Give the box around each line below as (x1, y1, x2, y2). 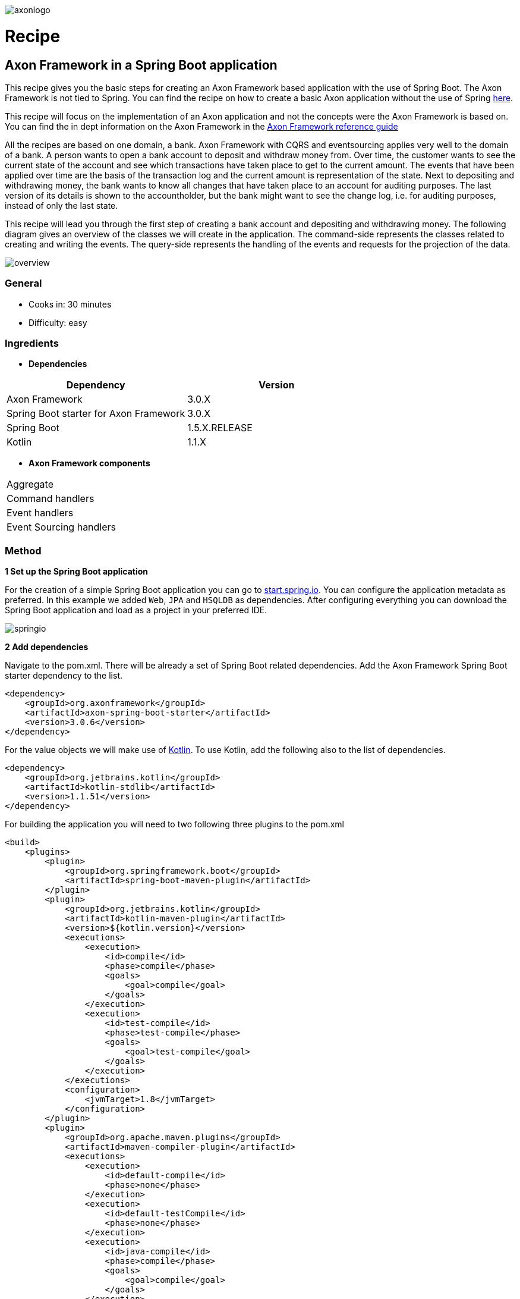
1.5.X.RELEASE (187, 422, 253, 434)
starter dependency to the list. (5, 670, 122, 681)
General (5, 277, 42, 290)
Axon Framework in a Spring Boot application (5, 57, 278, 73)
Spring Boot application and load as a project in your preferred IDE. (5, 605, 267, 616)
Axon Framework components (29, 458, 150, 469)
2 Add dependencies (5, 642, 89, 652)
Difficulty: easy (29, 317, 87, 328)
